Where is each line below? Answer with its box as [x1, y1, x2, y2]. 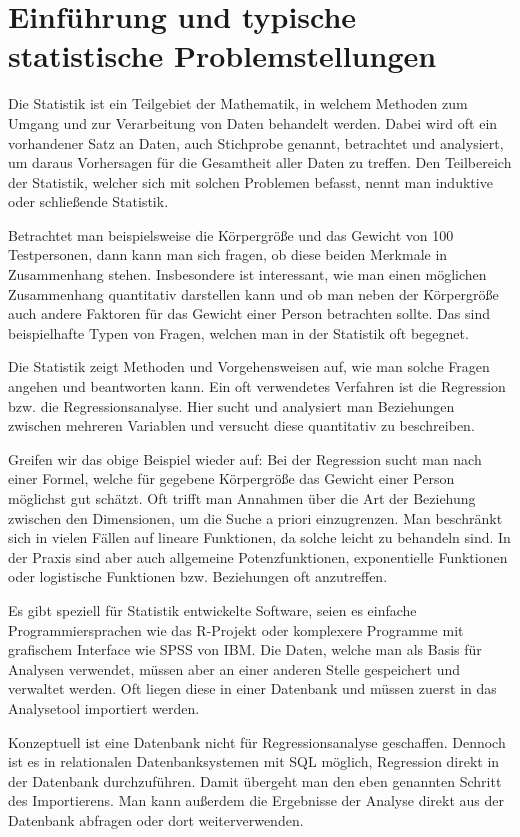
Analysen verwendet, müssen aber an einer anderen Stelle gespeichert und [8, 658, 460, 679]
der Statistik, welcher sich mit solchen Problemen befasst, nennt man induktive [8, 171, 493, 192]
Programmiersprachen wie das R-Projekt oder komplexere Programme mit [8, 619, 464, 640]
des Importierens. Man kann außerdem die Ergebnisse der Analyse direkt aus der [8, 790, 504, 811]
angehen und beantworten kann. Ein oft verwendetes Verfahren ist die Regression [8, 376, 506, 397]
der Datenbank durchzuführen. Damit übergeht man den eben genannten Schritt [8, 770, 502, 791]
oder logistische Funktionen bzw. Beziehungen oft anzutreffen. [8, 566, 388, 587]
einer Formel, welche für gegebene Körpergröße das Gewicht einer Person [8, 468, 455, 489]
